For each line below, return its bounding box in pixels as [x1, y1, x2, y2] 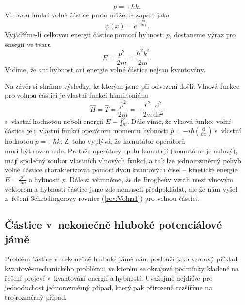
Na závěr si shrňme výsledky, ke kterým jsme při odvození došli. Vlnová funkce [5, 80, 240, 91]
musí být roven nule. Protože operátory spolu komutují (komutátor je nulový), [5, 145, 238, 155]
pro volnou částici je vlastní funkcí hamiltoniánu [5, 90, 148, 100]
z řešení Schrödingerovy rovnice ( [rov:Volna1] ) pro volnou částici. [5, 193, 199, 203]
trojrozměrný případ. [5, 291, 67, 302]
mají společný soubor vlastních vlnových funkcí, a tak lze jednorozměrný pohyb [5, 155, 241, 165]
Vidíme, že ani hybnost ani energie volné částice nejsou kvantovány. [5, 64, 206, 74]
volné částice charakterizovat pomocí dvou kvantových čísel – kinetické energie [5, 165, 238, 175]
